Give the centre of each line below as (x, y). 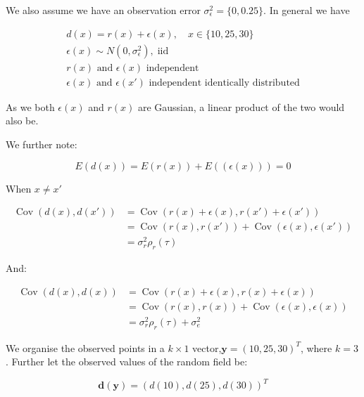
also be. (22, 121)
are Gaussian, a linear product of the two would (241, 106)
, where (316, 347)
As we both (30, 106)
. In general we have (307, 10)
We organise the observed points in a (85, 347)
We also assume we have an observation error (103, 10)
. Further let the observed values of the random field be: (127, 362)
